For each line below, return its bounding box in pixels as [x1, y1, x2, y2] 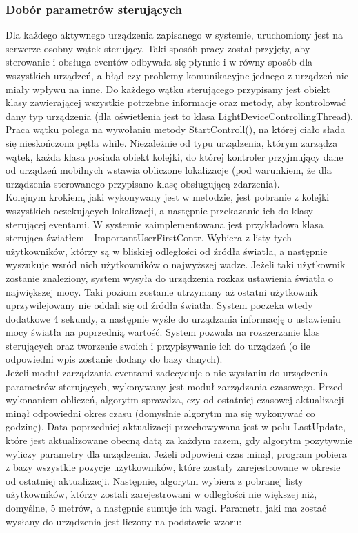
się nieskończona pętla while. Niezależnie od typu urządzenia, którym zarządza [6, 135, 338, 150]
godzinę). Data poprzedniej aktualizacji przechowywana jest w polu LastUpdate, [6, 419, 346, 434]
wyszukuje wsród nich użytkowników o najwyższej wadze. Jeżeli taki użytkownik [6, 257, 346, 272]
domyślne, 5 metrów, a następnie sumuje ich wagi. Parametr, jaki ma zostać [6, 501, 326, 514]
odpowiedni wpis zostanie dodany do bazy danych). [6, 352, 223, 366]
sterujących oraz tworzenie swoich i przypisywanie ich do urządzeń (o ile [6, 338, 310, 352]
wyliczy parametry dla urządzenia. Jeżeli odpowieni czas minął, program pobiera [6, 446, 347, 461]
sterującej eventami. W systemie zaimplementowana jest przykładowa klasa [6, 217, 324, 231]
